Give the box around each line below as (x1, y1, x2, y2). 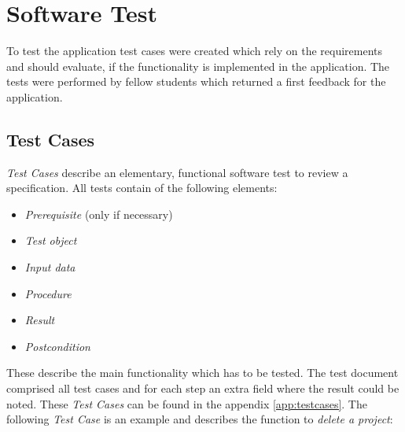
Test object (24, 232, 77, 249)
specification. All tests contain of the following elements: (6, 179, 278, 196)
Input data (24, 259, 75, 275)
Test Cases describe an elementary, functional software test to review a (6, 164, 348, 180)
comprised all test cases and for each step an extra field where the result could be (6, 380, 399, 397)
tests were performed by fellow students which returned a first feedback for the (6, 73, 386, 90)
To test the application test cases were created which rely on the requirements (6, 42, 383, 59)
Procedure (24, 285, 72, 301)
